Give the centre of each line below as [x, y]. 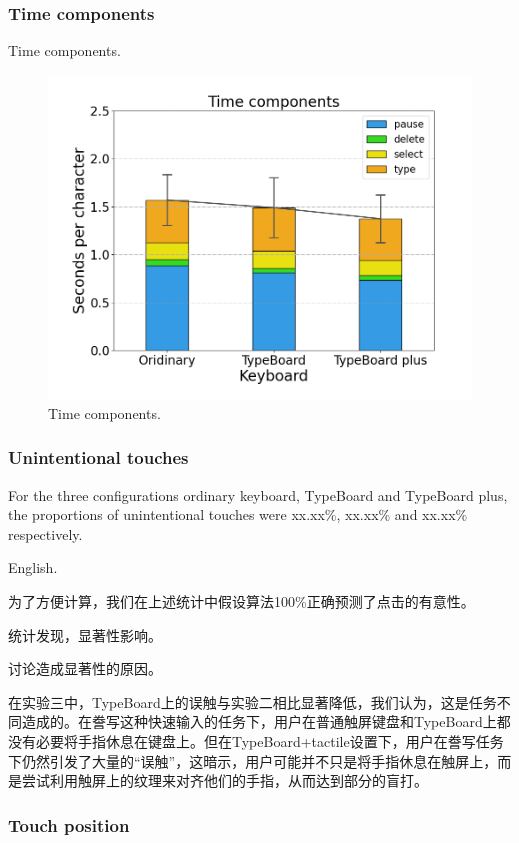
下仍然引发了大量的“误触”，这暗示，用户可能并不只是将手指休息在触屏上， [253, 760]
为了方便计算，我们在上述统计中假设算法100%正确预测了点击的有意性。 [241, 601]
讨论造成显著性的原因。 [85, 668]
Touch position [69, 824]
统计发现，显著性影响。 [85, 634]
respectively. [45, 533]
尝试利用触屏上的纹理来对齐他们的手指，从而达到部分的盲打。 [224, 780]
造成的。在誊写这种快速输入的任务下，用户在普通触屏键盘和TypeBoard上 [259, 721]
